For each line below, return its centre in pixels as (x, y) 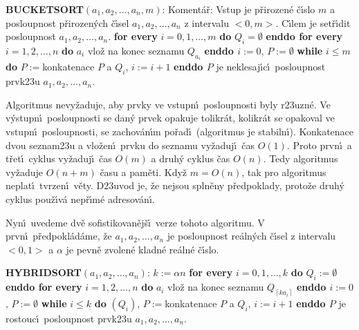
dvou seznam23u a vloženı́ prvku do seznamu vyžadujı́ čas (130, 145)
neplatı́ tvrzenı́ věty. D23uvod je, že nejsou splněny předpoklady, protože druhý (175, 185)
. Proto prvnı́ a (319, 145)
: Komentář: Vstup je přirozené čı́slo (239, 9)
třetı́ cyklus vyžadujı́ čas (59, 158)
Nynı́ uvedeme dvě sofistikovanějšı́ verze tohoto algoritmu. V (135, 222)
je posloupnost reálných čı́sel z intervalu (251, 236)
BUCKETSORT (45, 9)
